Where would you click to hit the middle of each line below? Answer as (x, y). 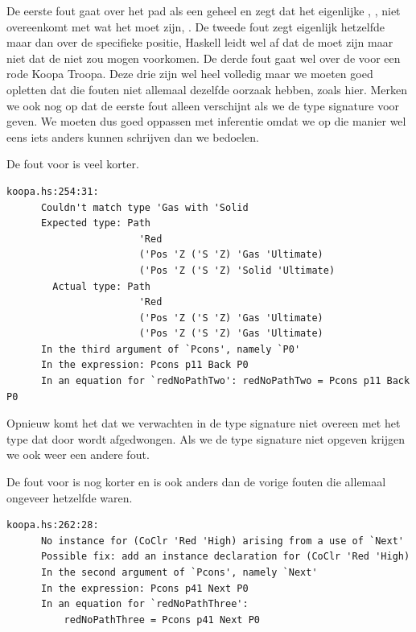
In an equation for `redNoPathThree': (144, 604)
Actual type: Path (101, 286)
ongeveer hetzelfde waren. (70, 497)
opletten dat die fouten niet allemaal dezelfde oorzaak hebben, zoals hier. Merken (207, 89)
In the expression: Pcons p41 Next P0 (144, 588)
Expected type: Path (95, 223)
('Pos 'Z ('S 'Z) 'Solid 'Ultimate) (237, 270)
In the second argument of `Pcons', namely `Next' (179, 572)
